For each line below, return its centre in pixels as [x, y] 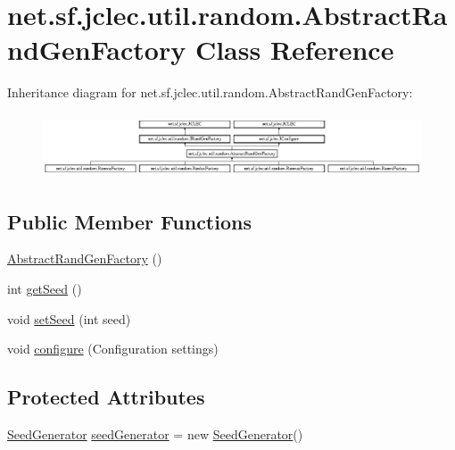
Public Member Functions [129, 221]
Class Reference [294, 50]
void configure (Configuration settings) [113, 349]
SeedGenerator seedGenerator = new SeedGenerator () [155, 434]
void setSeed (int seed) [69, 318]
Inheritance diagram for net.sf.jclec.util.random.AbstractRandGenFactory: [210, 92]
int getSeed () [45, 289]
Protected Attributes [106, 397]
